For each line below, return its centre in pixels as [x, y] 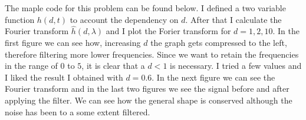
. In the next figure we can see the [213, 77]
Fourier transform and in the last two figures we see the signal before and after [147, 89]
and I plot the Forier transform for [168, 31]
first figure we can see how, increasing [73, 42]
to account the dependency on [124, 19]
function [20, 19]
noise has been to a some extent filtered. [78, 111]
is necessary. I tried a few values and [236, 66]
